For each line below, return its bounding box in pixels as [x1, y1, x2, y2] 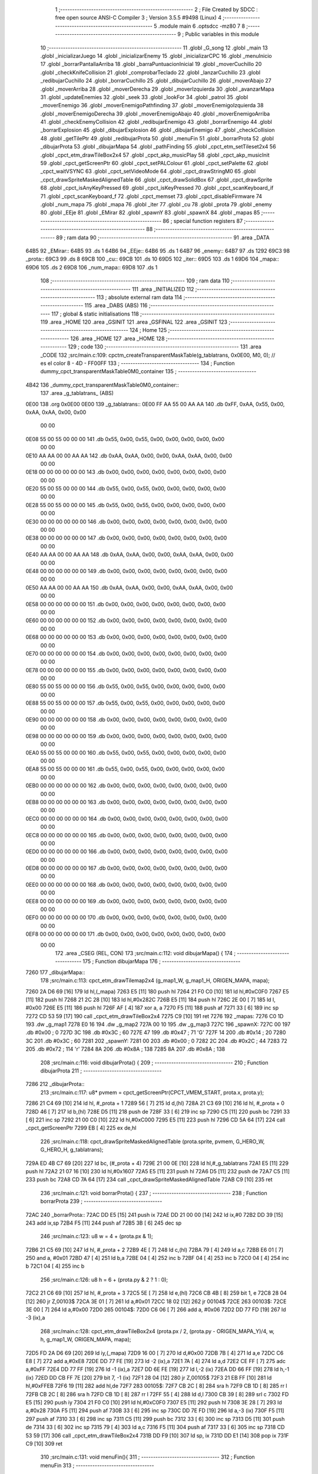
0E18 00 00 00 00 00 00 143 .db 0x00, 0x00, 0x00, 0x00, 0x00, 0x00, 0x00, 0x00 [25, 469, 227, 476]
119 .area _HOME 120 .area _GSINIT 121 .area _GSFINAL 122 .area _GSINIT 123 [40, 318, 228, 325]
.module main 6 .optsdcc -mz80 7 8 [158, 22, 246, 29]
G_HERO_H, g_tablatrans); [40, 1146, 104, 1153]
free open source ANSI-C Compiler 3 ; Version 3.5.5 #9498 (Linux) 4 [55, 14, 222, 21]
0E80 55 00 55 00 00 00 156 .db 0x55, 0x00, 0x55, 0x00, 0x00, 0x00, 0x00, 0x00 [25, 683, 226, 690]
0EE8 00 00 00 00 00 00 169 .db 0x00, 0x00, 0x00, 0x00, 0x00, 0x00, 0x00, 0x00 [25, 897, 227, 904]
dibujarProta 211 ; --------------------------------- [40, 1067, 162, 1074]
